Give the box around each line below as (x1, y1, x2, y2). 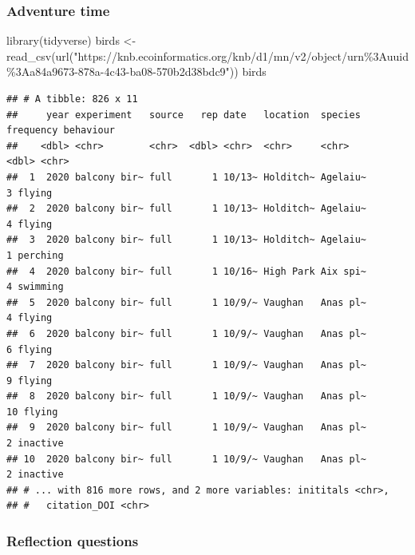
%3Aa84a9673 (6, 63, 75, 80)
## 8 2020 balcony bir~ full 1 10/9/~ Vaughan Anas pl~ (6, 390, 367, 402)
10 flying (6, 406, 58, 418)
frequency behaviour (6, 125, 116, 137)
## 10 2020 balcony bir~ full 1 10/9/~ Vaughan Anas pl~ (6, 453, 367, 465)
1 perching (6, 249, 64, 261)
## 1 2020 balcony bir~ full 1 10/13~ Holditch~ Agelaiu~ (6, 171, 367, 183)
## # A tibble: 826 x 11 (6, 93, 138, 105)
